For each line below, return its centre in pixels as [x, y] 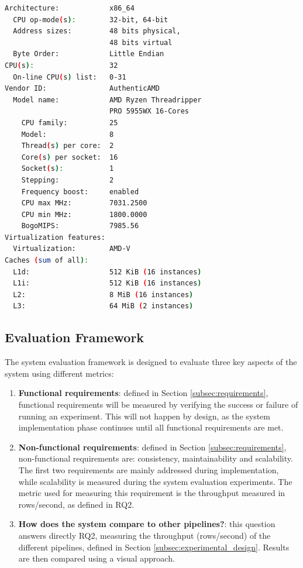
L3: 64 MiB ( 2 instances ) [103, 306]
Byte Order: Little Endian [89, 54]
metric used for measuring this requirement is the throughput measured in [152, 493]
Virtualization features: [55, 237]
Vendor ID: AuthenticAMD [82, 89]
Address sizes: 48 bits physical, [97, 31]
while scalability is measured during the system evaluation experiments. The [155, 481]
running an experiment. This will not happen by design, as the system [144, 416]
